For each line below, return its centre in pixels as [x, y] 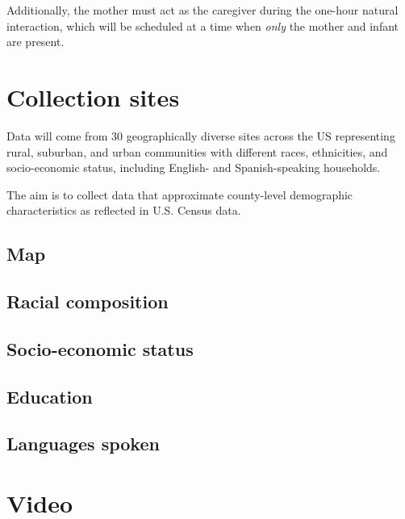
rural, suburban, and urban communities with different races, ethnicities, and [197, 151]
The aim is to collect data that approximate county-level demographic [180, 194]
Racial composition [88, 301]
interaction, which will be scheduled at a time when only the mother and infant [203, 25]
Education [50, 396]
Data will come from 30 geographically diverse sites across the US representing [201, 135]
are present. [35, 42]
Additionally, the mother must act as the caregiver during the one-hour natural [202, 10]
